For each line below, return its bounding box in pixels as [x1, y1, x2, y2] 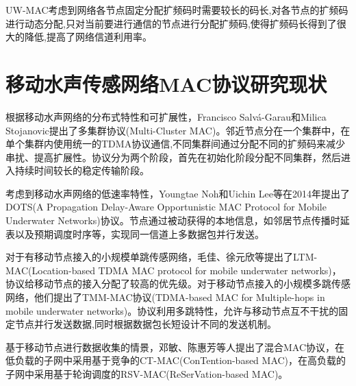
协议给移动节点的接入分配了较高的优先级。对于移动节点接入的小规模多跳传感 [5, 276, 351, 291]
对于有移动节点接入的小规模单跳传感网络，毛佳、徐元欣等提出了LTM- [5, 250, 318, 264]
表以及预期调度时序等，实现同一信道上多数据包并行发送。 [5, 226, 264, 241]
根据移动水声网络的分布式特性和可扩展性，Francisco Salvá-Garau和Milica [5, 109, 327, 123]
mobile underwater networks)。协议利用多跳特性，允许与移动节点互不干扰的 [5, 303, 339, 317]
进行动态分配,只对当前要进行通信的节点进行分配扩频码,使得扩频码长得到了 [5, 16, 337, 30]
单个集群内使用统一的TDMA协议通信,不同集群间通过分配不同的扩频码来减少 [5, 136, 346, 151]
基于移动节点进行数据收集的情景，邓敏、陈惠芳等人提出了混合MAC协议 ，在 [5, 339, 345, 354]
